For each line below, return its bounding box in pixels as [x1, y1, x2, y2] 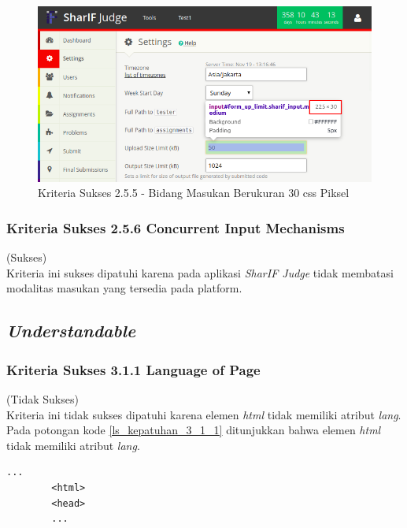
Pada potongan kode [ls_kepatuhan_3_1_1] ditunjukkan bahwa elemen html [6, 422, 381, 438]
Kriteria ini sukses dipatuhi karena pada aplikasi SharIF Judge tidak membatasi [6, 264, 394, 281]
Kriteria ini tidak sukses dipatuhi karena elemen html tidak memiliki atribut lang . [6, 406, 401, 422]
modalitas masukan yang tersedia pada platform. [6, 280, 242, 296]
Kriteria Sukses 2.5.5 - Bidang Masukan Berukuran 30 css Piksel [38, 184, 350, 201]
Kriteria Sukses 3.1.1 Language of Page [6, 359, 261, 379]
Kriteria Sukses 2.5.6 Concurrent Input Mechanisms [6, 218, 345, 237]
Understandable [6, 318, 136, 343]
